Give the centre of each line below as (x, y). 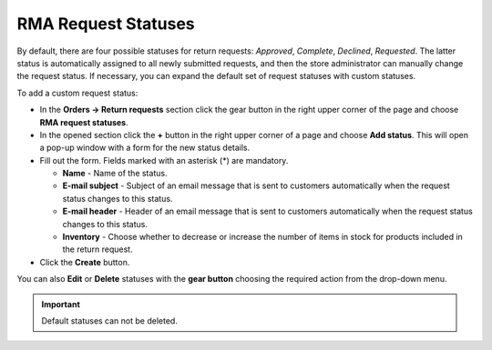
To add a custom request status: (77, 93)
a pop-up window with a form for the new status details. (145, 148)
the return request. (97, 249)
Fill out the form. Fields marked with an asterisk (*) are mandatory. (164, 160)
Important (61, 304)
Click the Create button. (85, 262)
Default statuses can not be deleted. (109, 320)
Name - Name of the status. (115, 174)
